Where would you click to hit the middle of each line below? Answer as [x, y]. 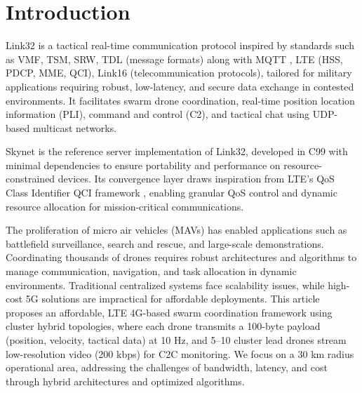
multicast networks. [75, 127]
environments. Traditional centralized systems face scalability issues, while [165, 285]
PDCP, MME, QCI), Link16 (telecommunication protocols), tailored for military [179, 73]
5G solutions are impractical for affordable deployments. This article [173, 299]
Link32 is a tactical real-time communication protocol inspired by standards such [180, 45]
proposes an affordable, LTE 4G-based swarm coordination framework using [169, 312]
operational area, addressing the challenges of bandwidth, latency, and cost [167, 367]
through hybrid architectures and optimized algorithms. [125, 381]
